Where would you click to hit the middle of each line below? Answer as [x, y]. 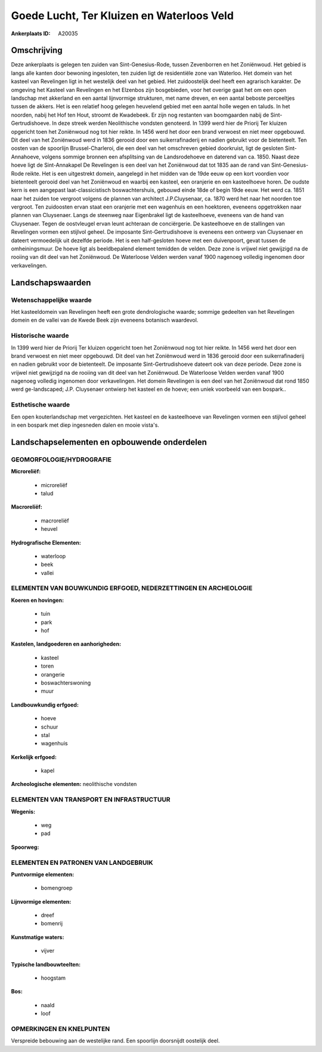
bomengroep [57, 888]
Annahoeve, [26, 157]
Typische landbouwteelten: [46, 964]
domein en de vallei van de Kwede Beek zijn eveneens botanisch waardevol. [105, 320]
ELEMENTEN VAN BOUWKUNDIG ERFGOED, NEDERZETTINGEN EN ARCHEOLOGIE [132, 588]
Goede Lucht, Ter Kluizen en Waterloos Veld [122, 16]
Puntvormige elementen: [43, 874]
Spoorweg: [25, 847]
